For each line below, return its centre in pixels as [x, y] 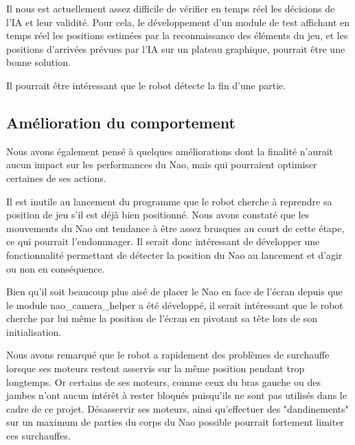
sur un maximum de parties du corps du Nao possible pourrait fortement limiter [175, 422]
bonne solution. [38, 62]
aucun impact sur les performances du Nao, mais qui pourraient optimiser [162, 164]
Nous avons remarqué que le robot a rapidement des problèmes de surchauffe [168, 355]
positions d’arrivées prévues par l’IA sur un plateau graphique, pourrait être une [176, 48]
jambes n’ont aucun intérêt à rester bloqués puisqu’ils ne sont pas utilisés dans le [176, 395]
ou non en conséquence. [56, 268]
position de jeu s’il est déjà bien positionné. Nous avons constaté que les [158, 215]
